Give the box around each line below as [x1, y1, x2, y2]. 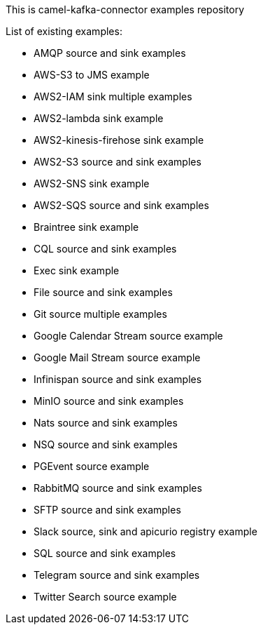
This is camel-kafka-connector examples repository [6, 4, 245, 15]
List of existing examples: [6, 25, 122, 37]
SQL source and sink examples [34, 547, 176, 559]
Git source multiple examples [34, 308, 167, 320]
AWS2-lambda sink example [34, 112, 164, 124]
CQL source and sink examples [34, 243, 177, 255]
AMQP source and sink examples [34, 47, 186, 59]
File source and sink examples [34, 286, 173, 298]
